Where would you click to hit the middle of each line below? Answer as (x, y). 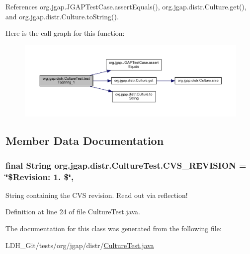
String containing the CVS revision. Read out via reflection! (97, 195)
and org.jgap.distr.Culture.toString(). (62, 16)
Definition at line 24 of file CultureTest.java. (73, 212)
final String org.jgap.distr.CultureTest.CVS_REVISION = (126, 165)
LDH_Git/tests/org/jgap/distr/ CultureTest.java (80, 245)
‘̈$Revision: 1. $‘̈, (40, 176)
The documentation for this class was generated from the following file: (114, 228)
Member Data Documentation (85, 141)
